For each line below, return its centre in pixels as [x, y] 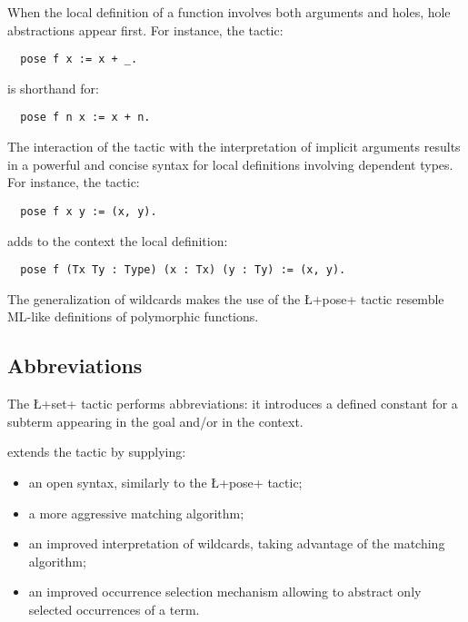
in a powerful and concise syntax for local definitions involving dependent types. [230, 164]
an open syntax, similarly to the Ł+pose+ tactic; [165, 482]
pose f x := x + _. [79, 59]
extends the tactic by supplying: [97, 452]
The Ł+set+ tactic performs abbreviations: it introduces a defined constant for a [233, 404]
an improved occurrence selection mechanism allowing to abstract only [225, 592]
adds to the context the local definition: [118, 240]
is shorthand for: [53, 88]
